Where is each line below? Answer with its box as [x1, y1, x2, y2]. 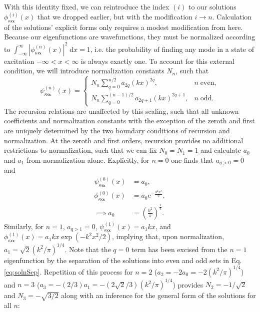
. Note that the [64, 244, 111, 254]
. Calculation [212, 11, 252, 22]
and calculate [200, 145, 241, 155]
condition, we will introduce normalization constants [4, 65, 164, 76]
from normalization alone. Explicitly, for [26, 154, 149, 165]
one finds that [171, 154, 214, 165]
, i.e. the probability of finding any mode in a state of [90, 43, 254, 54]
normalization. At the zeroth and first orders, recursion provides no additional [4, 135, 243, 145]
